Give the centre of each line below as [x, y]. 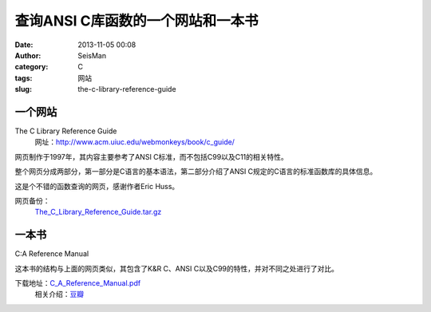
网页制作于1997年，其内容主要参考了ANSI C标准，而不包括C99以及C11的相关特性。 [152, 156]
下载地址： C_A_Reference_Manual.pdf [78, 283]
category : [32, 67]
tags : [24, 78]
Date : [24, 45]
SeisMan [92, 55]
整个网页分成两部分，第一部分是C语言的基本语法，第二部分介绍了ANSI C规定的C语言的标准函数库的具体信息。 [196, 172]
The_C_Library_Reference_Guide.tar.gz [98, 212]
